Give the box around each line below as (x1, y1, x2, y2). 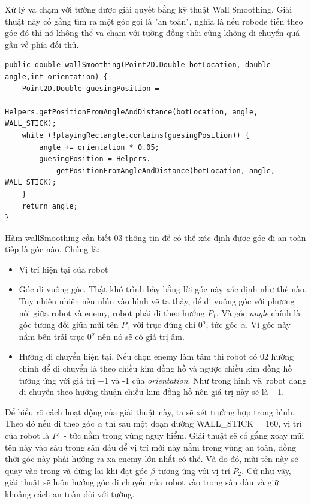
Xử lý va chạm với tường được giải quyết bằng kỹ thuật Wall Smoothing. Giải (5, 3, 292, 15)
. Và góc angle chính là (216, 306, 301, 319)
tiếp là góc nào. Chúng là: (5, 243, 100, 255)
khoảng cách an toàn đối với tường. (5, 487, 135, 500)
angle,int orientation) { (5, 72, 108, 81)
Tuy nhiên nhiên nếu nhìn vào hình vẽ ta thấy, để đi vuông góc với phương (19, 295, 295, 307)
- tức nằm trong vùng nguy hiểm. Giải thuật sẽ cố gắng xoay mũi (64, 429, 304, 441)
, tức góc (206, 318, 238, 331)
